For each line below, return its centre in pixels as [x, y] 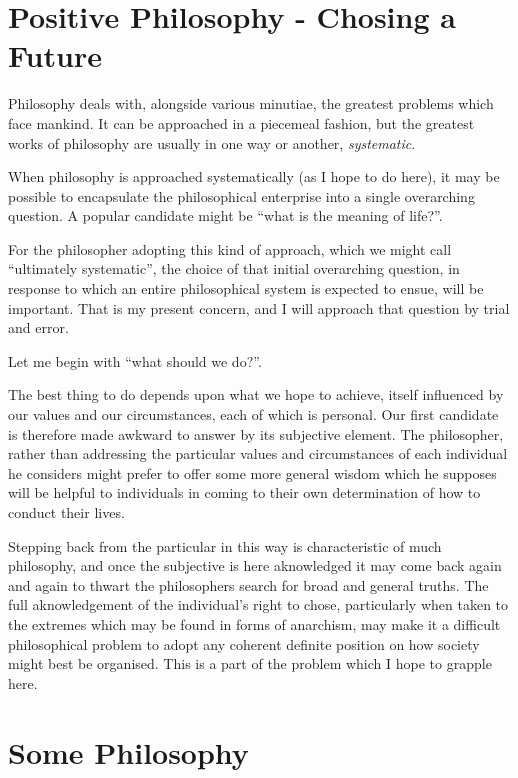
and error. [38, 327]
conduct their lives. [66, 512]
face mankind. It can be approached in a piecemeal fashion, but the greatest [241, 122]
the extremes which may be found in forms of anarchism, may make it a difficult [254, 623]
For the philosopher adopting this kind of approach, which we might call [230, 248]
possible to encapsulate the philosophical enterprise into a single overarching [241, 195]
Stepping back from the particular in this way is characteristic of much [225, 545]
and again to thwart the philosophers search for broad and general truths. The [248, 584]
